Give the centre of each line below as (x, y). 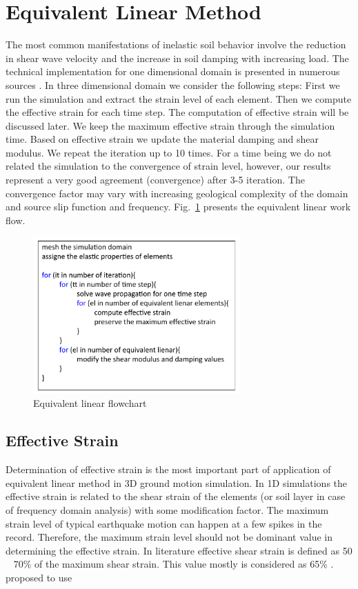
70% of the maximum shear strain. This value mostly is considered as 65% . (173, 564)
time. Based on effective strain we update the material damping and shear (162, 139)
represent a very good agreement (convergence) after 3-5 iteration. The (155, 180)
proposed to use (39, 577)
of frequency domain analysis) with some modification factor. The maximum (167, 509)
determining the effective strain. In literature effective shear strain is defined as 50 (179, 550)
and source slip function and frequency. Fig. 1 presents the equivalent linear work (178, 207)
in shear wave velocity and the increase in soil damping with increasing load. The (177, 58)
